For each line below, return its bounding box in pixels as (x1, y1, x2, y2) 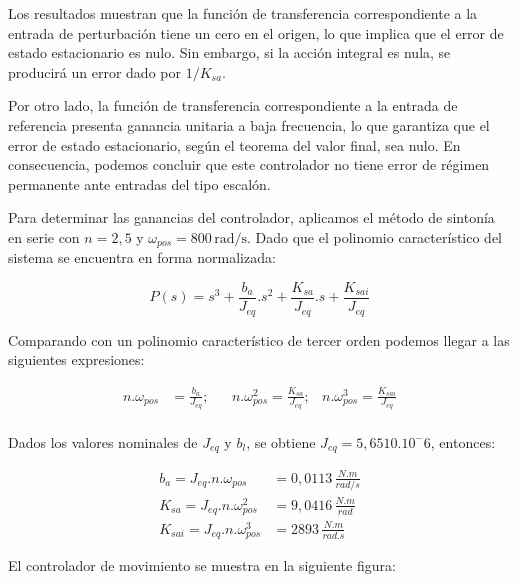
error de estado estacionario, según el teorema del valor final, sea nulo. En (8, 134, 461, 155)
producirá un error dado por (8, 61, 181, 82)
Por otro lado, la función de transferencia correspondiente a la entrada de (8, 95, 458, 116)
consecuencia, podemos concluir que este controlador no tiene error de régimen (8, 154, 490, 175)
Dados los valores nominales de (8, 431, 198, 452)
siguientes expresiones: (8, 349, 145, 370)
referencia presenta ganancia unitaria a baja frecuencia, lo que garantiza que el (8, 114, 490, 135)
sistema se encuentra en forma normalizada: (8, 247, 276, 268)
